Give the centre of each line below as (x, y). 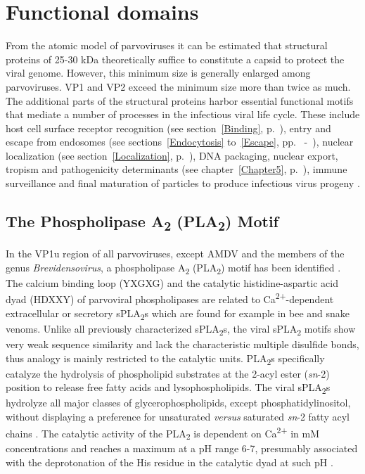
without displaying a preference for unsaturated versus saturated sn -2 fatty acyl (178, 416)
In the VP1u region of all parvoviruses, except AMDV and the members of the (175, 254)
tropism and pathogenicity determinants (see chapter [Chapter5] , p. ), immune (177, 169)
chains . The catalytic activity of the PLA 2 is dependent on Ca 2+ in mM (162, 433)
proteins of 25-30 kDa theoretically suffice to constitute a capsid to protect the (175, 59)
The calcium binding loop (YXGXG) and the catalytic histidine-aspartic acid (172, 282)
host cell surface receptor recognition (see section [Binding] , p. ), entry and (168, 128)
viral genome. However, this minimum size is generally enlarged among (158, 73)
